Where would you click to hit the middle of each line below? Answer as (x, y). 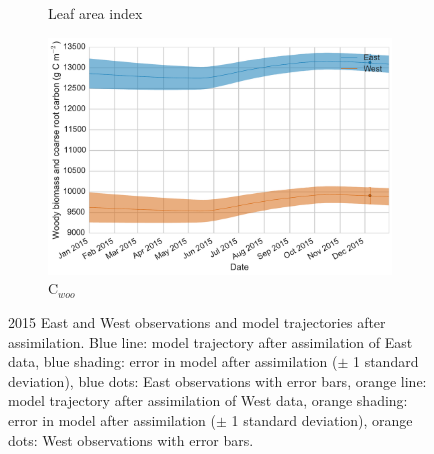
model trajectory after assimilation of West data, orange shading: (208, 400)
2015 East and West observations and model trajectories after (197, 321)
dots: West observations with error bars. (131, 439)
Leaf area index (95, 13)
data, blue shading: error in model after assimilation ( (173, 361)
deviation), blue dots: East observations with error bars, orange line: (217, 380)
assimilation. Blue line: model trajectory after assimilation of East (210, 341)
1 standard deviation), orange (322, 419)
